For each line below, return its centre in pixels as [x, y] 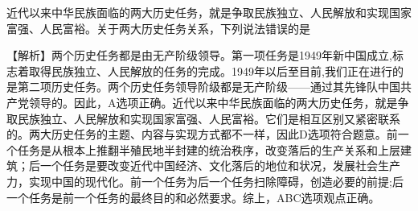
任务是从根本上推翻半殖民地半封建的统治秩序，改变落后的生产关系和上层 [209, 149]
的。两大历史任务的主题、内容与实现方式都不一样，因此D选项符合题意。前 [202, 134]
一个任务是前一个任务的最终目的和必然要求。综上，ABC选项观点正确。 [193, 197]
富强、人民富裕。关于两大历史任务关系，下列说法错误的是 [158, 28]
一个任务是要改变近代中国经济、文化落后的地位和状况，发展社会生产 [220, 165]
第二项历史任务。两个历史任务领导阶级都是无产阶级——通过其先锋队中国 [209, 87]
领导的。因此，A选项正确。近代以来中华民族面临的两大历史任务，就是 [213, 102]
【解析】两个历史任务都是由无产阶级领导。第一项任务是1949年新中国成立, [199, 55]
